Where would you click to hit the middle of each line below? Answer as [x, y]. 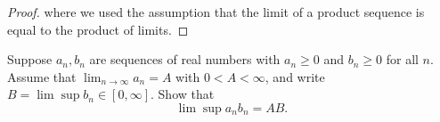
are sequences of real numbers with [185, 59]
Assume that [42, 76]
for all [402, 59]
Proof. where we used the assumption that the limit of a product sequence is [216, 12]
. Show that [183, 94]
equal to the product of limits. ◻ [98, 29]
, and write [295, 76]
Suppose [30, 59]
